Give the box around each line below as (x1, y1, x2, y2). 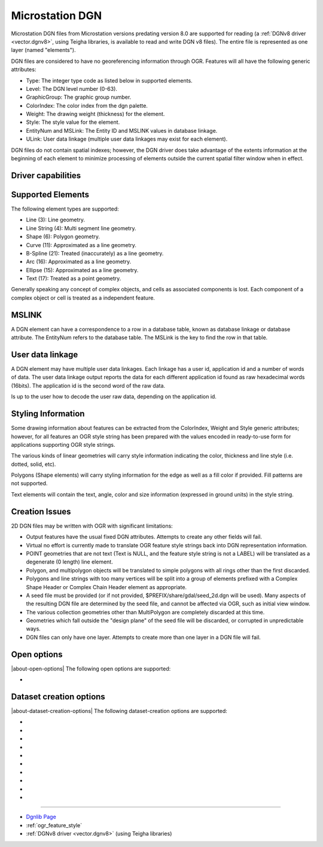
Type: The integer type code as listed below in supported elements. (26, 77, 193, 84)
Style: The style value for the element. (26, 118, 120, 126)
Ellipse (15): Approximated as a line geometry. (26, 266, 139, 273)
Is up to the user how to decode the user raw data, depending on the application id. (11, 393, 217, 400)
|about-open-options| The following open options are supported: (11, 665, 171, 672)
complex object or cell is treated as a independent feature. (11, 294, 156, 301)
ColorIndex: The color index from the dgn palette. (26, 102, 148, 109)
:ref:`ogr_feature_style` (26, 821, 83, 828)
